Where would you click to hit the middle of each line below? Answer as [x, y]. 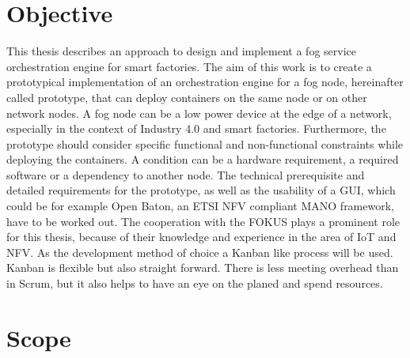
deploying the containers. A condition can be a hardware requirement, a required [203, 159]
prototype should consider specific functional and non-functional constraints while [205, 143]
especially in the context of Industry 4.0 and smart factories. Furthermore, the [196, 128]
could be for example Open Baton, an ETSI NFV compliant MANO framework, [200, 206]
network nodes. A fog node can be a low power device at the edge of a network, [199, 113]
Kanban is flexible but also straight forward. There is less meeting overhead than [203, 268]
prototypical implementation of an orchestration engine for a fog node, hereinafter [205, 82]
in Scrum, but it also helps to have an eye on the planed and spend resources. [195, 283]
